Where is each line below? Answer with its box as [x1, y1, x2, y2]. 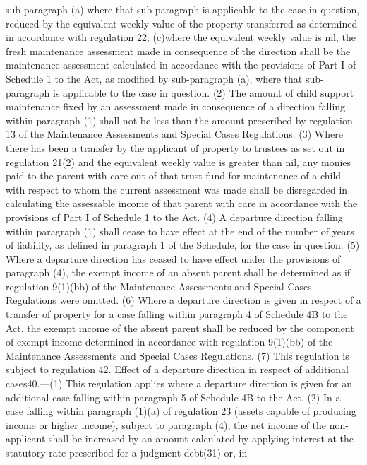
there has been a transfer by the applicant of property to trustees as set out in [6, 140, 345, 155]
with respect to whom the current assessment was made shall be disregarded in [6, 182, 348, 196]
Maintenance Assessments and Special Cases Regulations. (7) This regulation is [6, 348, 349, 363]
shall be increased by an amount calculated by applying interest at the [49, 431, 354, 446]
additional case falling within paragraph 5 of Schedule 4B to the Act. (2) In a [6, 389, 341, 404]
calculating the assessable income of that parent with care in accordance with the [6, 196, 358, 211]
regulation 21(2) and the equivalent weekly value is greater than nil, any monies [6, 154, 351, 169]
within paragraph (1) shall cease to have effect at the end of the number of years [6, 223, 354, 238]
